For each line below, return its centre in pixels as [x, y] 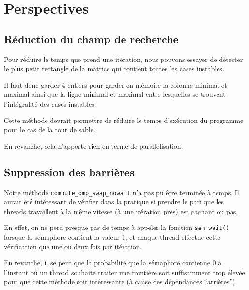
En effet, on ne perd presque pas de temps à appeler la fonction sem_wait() [117, 227]
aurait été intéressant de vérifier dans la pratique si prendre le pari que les [114, 202]
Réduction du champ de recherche [91, 38]
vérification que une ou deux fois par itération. [73, 246]
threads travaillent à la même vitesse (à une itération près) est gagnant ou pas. [121, 211]
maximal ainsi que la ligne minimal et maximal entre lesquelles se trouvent [115, 94]
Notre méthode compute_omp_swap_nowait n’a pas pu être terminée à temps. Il [122, 192]
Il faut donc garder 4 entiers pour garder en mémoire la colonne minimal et [116, 84]
